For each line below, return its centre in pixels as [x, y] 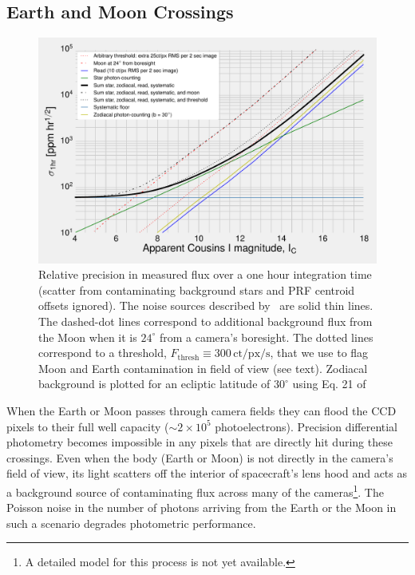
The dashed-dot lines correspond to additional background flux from [206, 321]
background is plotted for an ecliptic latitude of [154, 384]
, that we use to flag [319, 353]
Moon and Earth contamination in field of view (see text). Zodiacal [203, 368]
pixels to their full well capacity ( [88, 426]
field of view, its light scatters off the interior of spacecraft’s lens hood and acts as [207, 473]
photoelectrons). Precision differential [306, 426]
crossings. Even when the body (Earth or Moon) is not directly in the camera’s [200, 457]
